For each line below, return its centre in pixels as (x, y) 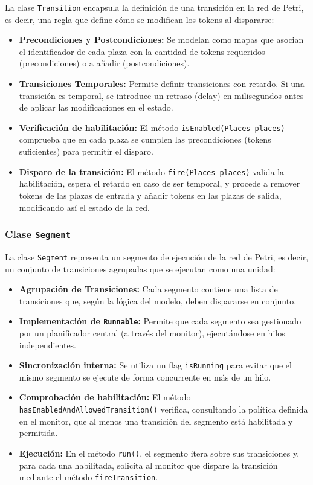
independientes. (48, 345)
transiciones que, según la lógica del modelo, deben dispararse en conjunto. (158, 300)
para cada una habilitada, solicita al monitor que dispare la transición (148, 465)
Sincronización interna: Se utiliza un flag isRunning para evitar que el (155, 365)
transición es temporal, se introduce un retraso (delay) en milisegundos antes (161, 95)
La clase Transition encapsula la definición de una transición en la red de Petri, (154, 7)
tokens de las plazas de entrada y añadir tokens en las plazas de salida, (150, 195)
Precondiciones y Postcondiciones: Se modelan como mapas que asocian (161, 40)
